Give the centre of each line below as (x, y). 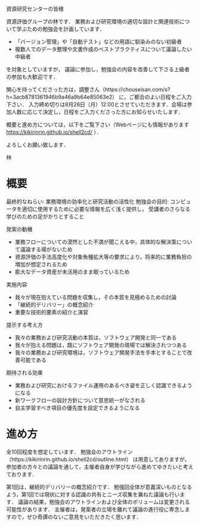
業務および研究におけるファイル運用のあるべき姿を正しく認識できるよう (103, 385)
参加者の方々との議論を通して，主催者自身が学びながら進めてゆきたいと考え (100, 467)
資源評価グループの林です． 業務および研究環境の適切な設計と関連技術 (93, 22)
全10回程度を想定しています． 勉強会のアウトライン (69, 452)
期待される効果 (24, 372)
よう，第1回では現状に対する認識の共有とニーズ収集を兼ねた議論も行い (93, 494)
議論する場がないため (46, 249)
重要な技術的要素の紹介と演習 (51, 312)
